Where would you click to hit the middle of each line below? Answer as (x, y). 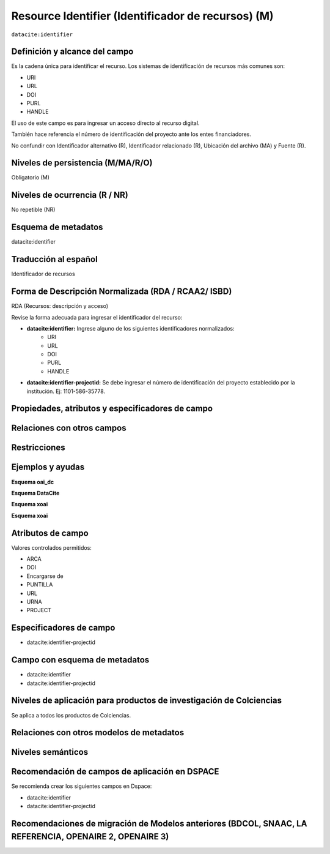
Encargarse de (45, 576)
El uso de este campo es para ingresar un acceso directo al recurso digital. (105, 123)
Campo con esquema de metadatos (80, 660)
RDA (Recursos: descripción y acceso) (60, 306)
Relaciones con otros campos (69, 428)
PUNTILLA (40, 585)
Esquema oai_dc (33, 482)
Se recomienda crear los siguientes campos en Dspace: (82, 786)
